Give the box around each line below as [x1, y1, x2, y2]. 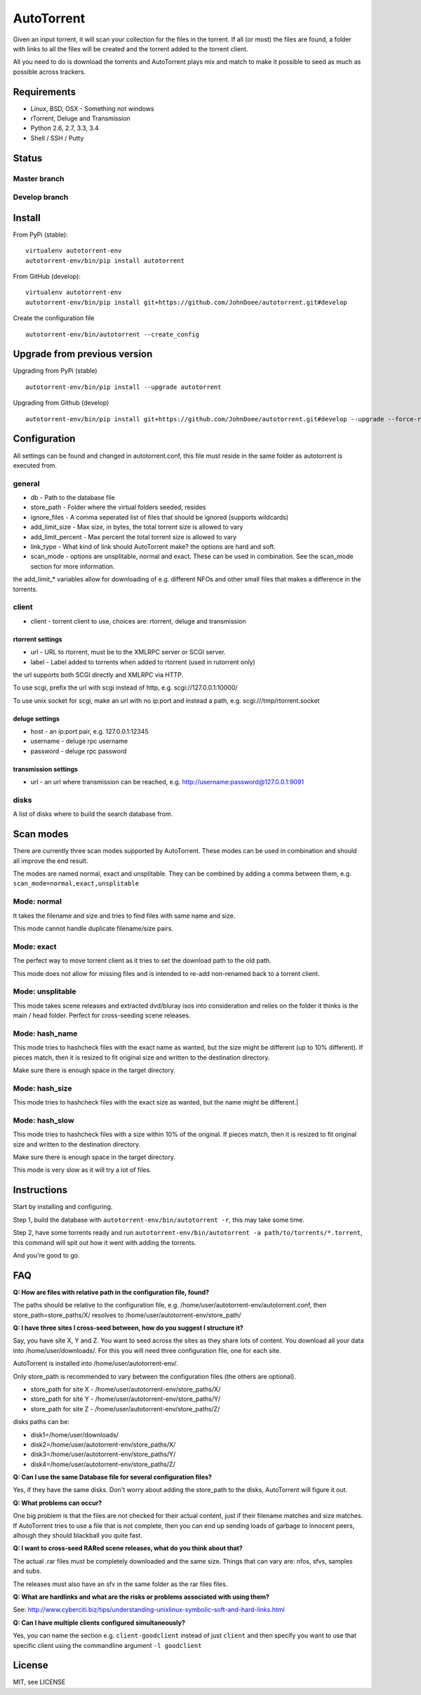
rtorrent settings [13, 635, 62, 643]
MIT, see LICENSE [13, 1678, 66, 1687]
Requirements [13, 86, 76, 98]
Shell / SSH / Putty [30, 133, 84, 142]
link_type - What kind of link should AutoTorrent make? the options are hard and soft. [30, 543, 276, 551]
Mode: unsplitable [13, 987, 76, 996]
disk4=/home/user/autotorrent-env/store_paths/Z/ [30, 1460, 175, 1468]
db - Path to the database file [30, 494, 115, 502]
